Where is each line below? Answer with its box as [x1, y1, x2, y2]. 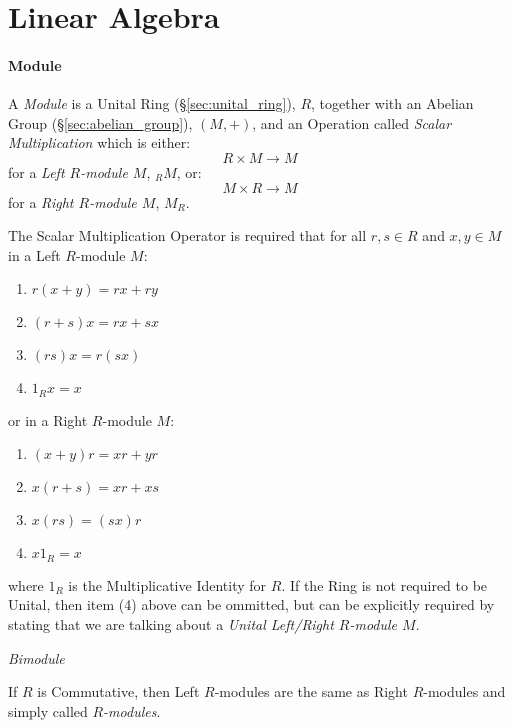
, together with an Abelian [311, 93, 474, 114]
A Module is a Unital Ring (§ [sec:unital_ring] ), [8, 93, 296, 114]
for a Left [8, 161, 65, 182]
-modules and [423, 681, 506, 702]
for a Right [8, 191, 74, 212]
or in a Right [8, 409, 88, 430]
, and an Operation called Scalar [252, 112, 452, 133]
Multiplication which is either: [8, 132, 191, 153]
